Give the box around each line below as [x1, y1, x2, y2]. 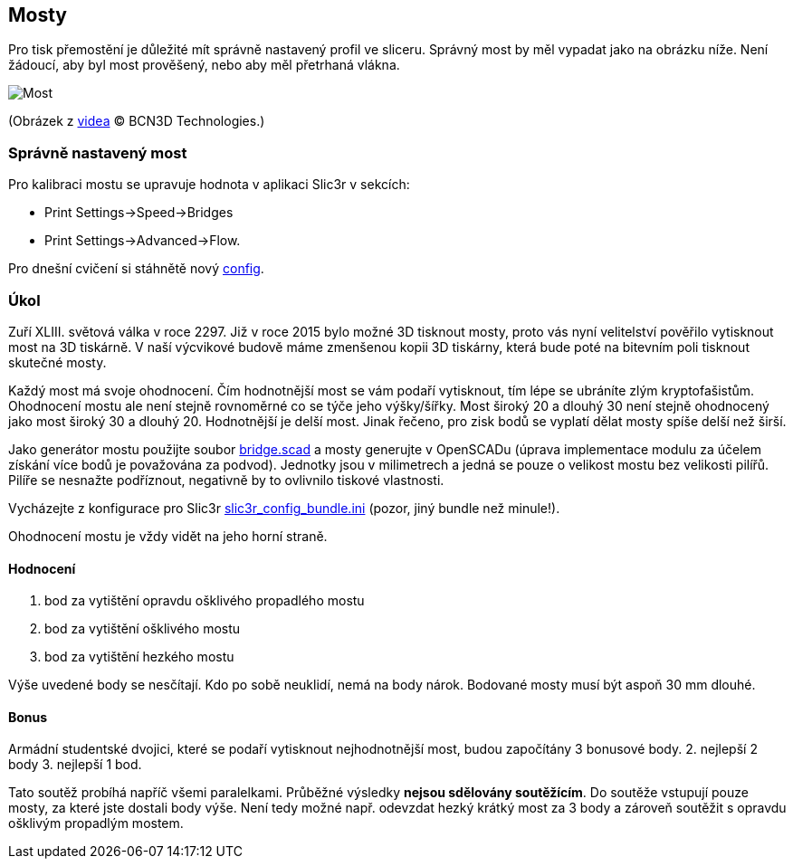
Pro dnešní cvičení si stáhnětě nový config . [8, 261, 264, 277]
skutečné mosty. [8, 354, 107, 370]
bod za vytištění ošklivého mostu [44, 621, 241, 637]
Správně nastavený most [8, 143, 187, 162]
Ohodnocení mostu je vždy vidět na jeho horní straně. [8, 528, 328, 544]
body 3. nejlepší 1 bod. [8, 757, 142, 773]
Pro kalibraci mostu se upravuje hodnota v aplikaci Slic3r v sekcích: [8, 176, 410, 193]
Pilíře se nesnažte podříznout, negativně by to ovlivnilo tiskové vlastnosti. [8, 471, 444, 488]
